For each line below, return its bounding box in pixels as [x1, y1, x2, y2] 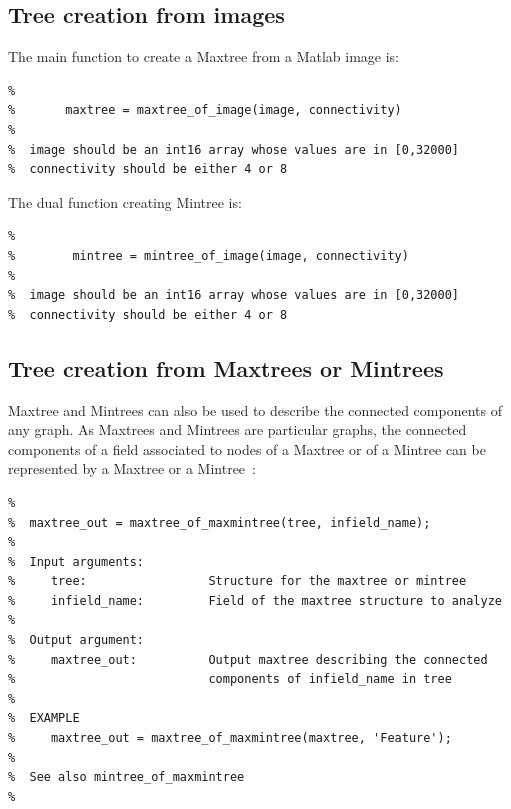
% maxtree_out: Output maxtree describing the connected [8, 652, 488, 667]
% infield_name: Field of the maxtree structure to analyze [8, 593, 502, 608]
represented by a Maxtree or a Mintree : [8, 458, 256, 479]
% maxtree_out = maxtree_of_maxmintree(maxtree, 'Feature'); [8, 731, 452, 746]
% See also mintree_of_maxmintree [8, 770, 245, 785]
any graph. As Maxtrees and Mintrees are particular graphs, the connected [8, 419, 467, 440]
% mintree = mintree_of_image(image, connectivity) [8, 248, 409, 263]
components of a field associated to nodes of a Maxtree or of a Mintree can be [8, 438, 486, 459]
